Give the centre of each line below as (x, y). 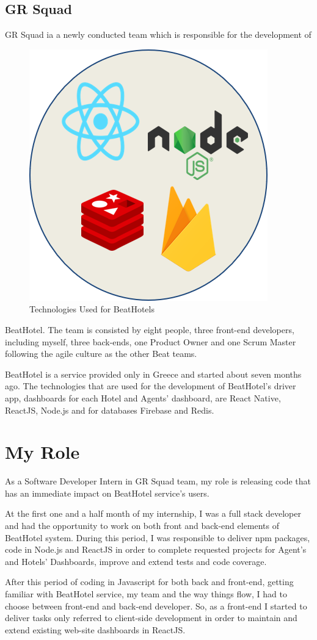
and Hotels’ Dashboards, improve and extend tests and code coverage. (136, 561)
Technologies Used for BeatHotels (92, 309)
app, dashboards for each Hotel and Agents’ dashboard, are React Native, (143, 397)
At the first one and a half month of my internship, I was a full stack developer (153, 513)
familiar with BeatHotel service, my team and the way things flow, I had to (146, 594)
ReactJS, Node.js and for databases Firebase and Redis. (110, 410)
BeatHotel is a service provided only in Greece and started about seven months (153, 374)
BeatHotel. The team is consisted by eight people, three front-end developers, (150, 329)
